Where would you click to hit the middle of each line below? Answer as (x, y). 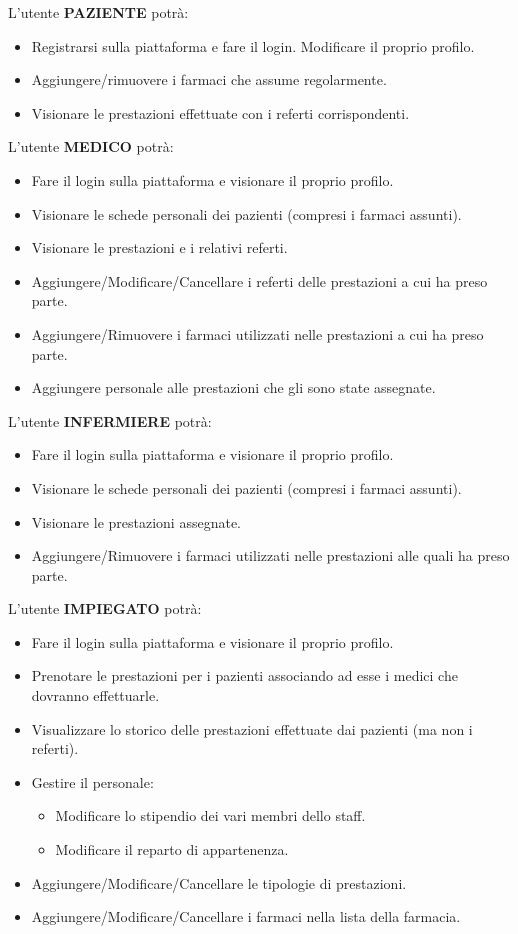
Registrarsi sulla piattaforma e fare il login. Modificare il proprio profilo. (253, 45)
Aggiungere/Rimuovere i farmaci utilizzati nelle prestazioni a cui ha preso (257, 333)
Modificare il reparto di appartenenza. (172, 849)
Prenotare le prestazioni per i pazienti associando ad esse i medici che (244, 675)
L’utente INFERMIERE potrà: (110, 420)
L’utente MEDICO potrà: (91, 146)
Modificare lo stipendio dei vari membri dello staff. (210, 815)
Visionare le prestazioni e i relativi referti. (159, 247)
